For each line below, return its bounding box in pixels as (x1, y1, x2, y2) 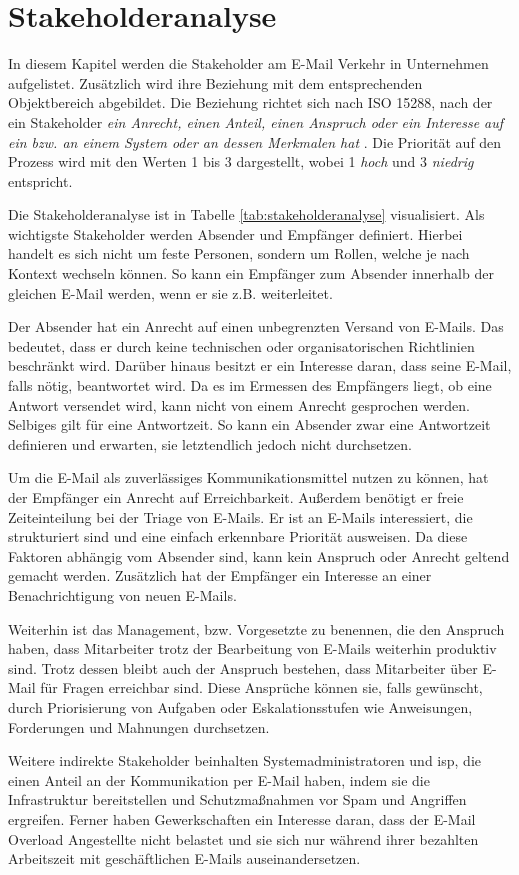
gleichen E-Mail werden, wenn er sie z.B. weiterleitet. (8, 282, 333, 303)
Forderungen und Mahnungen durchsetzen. (8, 716, 270, 737)
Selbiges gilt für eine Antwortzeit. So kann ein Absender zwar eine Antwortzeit (8, 414, 491, 435)
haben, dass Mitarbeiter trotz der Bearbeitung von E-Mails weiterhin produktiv (8, 638, 497, 659)
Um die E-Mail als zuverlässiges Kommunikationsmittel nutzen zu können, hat (8, 467, 489, 488)
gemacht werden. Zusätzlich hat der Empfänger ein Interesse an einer (8, 565, 432, 586)
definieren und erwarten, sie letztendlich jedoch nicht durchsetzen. (8, 433, 412, 454)
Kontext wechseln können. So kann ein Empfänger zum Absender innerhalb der (8, 263, 494, 284)
